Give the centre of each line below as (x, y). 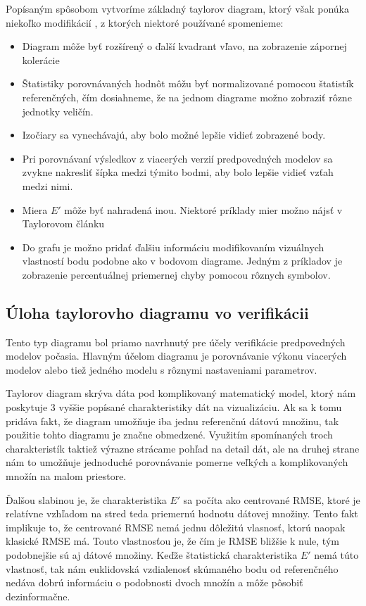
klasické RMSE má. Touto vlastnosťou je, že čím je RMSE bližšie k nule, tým (172, 541)
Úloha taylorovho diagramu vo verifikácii (157, 312)
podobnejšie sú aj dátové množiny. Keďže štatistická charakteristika (152, 555)
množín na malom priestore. (66, 476)
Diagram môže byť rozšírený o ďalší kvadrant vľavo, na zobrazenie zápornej (184, 46)
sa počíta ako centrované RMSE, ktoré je (272, 499)
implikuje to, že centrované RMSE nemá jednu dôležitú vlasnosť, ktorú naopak (176, 527)
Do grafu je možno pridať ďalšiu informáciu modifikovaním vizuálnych (173, 247)
